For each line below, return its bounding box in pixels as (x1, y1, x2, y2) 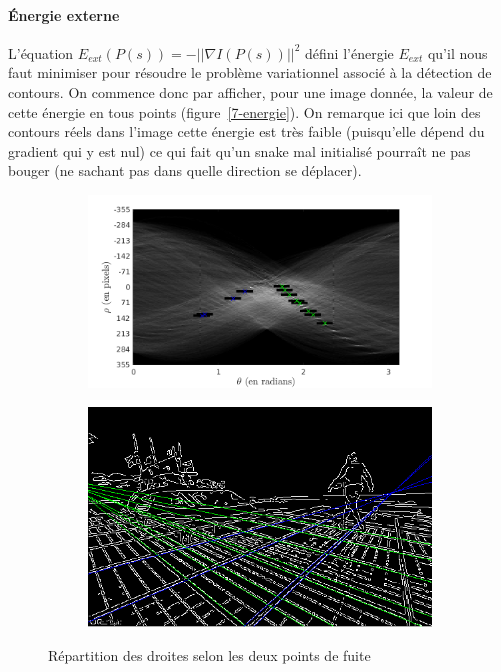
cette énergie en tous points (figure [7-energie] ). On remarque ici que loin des (8, 101, 481, 122)
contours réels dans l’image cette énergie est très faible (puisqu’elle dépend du (8, 121, 485, 142)
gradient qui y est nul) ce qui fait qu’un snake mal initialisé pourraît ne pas (8, 140, 471, 161)
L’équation (8, 42, 74, 63)
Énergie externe (8, 4, 120, 25)
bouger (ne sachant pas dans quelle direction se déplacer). (8, 160, 362, 181)
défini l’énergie (305, 42, 394, 63)
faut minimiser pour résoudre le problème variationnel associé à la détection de (8, 62, 492, 83)
